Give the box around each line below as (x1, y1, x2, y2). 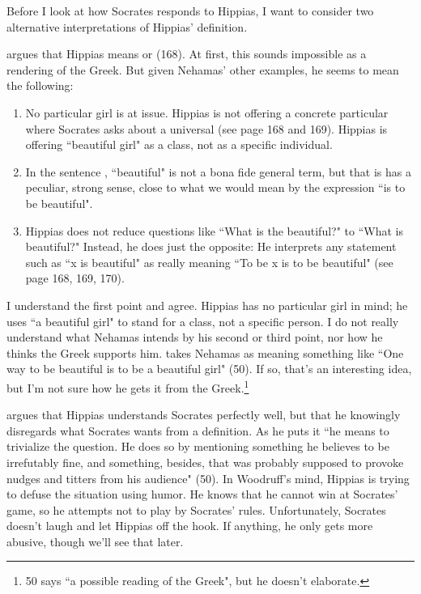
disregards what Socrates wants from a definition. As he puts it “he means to (6, 422, 389, 439)
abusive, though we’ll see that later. (6, 532, 184, 549)
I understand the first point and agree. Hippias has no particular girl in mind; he (6, 296, 408, 313)
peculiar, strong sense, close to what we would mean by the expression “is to (25, 179, 406, 196)
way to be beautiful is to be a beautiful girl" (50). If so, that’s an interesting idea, (6, 360, 412, 377)
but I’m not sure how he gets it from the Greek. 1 (6, 376, 249, 396)
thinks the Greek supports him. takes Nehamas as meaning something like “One (6, 344, 404, 361)
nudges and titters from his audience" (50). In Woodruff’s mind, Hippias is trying (6, 469, 410, 486)
